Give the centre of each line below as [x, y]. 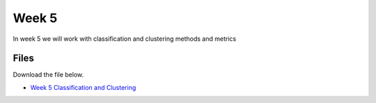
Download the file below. [48, 75]
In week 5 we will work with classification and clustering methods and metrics [125, 39]
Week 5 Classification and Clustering [83, 87]
